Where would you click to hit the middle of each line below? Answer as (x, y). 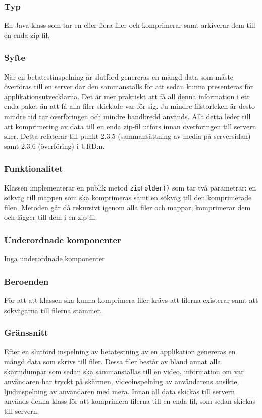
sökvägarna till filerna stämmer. (53, 310)
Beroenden (27, 281)
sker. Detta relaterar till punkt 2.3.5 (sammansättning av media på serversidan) (127, 136)
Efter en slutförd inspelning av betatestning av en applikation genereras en (120, 351)
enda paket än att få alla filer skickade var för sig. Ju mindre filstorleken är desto (129, 106)
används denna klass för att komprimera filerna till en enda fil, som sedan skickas (130, 401)
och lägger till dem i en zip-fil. (51, 217)
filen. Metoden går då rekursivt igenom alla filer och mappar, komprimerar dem (127, 207)
